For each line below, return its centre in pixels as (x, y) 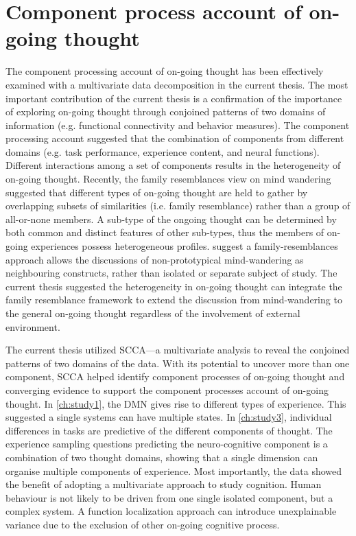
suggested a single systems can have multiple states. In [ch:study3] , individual (169, 417)
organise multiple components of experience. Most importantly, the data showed (174, 470)
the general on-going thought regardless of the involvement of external (153, 313)
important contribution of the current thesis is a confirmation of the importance (174, 98)
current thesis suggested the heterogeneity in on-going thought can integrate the (174, 286)
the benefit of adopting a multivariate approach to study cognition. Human (164, 484)
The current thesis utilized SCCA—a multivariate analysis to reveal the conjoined (178, 350)
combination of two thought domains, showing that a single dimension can (162, 457)
